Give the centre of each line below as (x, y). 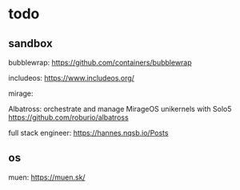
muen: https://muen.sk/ (47, 177)
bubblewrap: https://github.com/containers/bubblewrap (100, 62)
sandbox (31, 44)
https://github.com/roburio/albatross (69, 117)
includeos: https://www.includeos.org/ (71, 78)
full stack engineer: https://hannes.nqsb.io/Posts (88, 133)
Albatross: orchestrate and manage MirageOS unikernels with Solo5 (120, 109)
